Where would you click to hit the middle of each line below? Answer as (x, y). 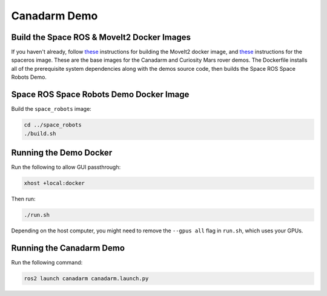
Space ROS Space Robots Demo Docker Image (100, 95)
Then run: (23, 199)
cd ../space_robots (53, 125)
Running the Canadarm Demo (68, 248)
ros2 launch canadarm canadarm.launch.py (86, 278)
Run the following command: (47, 262)
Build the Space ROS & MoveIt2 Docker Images (101, 37)
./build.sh (40, 133)
